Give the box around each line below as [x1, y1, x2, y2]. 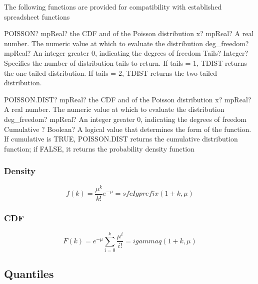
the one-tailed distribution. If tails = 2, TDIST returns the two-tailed [4, 67, 217, 78]
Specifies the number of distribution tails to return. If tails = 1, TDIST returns [4, 57, 247, 68]
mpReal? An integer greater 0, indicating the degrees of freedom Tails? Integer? [4, 48, 248, 58]
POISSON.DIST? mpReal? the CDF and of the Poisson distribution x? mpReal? [4, 94, 251, 104]
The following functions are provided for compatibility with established [4, 2, 222, 12]
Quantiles [4, 266, 54, 281]
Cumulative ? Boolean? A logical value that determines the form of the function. [4, 123, 251, 134]
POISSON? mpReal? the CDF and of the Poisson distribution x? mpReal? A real [4, 28, 254, 39]
